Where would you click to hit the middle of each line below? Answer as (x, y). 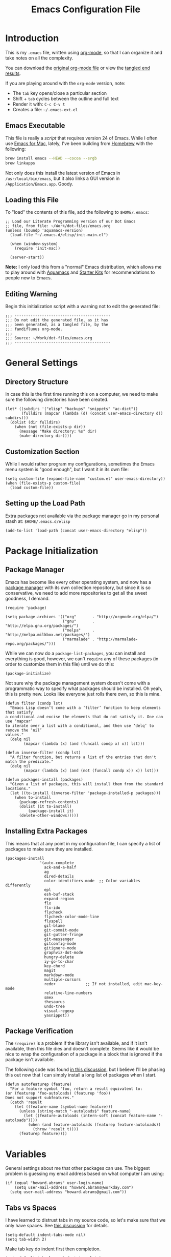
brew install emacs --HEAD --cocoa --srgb (51, 158)
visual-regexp (59, 1011)
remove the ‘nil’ (24, 730)
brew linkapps (20, 163)
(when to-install (33, 797)
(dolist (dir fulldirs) (35, 422)
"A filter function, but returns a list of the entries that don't (83, 757)
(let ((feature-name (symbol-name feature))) (64, 1107)
